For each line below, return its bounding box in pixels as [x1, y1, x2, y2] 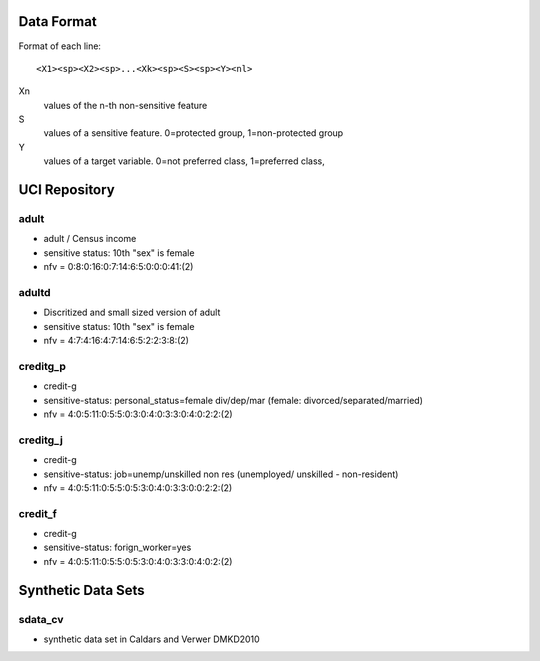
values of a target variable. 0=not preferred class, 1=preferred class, [43, 155, 325, 167]
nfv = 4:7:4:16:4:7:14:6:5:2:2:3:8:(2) [43, 335, 190, 347]
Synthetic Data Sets [18, 581, 145, 599]
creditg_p [18, 359, 67, 373]
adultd [18, 285, 51, 299]
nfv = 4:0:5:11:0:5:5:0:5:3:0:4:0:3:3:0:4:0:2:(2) [43, 555, 233, 567]
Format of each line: [18, 40, 102, 52]
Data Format [18, 13, 97, 30]
